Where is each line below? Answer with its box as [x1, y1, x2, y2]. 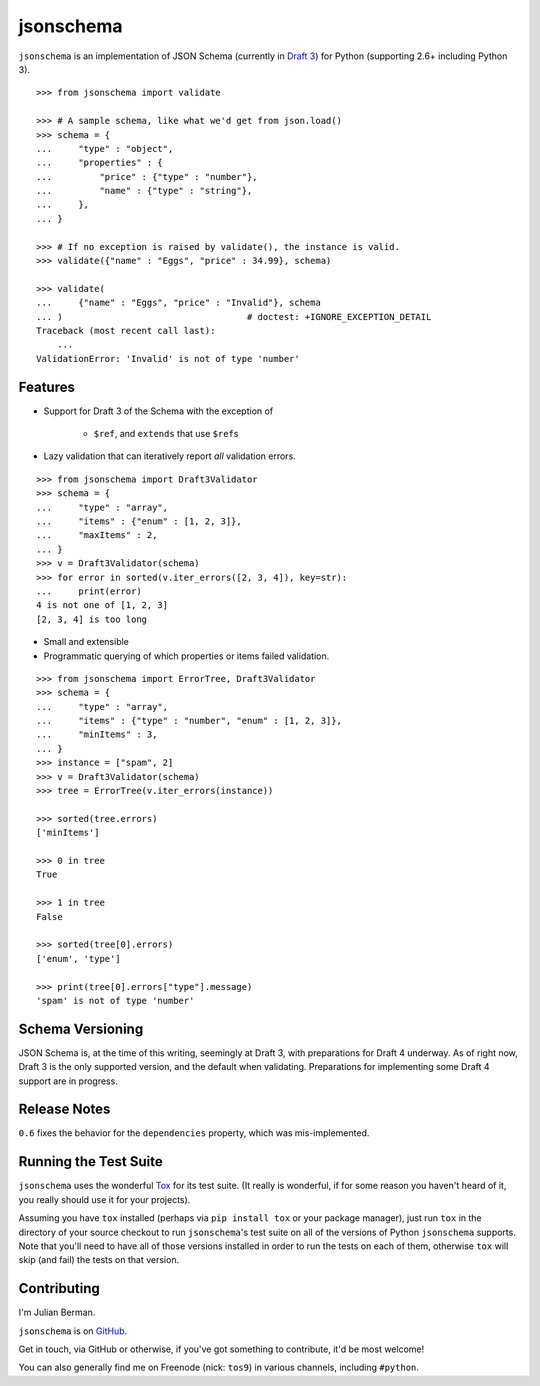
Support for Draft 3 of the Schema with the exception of [43, 405, 274, 417]
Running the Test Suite [18, 1153, 164, 1170]
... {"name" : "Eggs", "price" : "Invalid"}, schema [36, 297, 322, 309]
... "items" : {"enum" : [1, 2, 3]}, [36, 516, 242, 527]
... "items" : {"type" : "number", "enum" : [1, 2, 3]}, [36, 715, 342, 727]
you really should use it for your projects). [18, 1193, 191, 1205]
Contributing [18, 1280, 100, 1297]
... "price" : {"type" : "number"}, [36, 171, 259, 182]
